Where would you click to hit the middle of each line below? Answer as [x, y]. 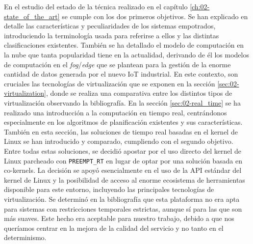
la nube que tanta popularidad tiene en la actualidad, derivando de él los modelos [126, 54]
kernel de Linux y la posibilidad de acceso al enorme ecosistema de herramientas [125, 179]
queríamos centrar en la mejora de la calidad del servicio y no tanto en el [114, 228]
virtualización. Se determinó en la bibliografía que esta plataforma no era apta [122, 199]
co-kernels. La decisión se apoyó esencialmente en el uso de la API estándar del [123, 170]
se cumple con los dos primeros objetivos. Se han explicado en [155, 16]
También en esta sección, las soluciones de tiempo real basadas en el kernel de [121, 131]
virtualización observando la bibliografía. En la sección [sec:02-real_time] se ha [122, 102]
